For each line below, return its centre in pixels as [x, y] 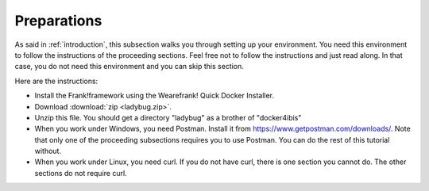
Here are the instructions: [56, 81]
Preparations [58, 21]
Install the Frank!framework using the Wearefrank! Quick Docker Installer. [154, 96]
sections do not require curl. [81, 173]
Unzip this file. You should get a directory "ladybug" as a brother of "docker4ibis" [168, 117]
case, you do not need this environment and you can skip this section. [129, 67]
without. [48, 151]
